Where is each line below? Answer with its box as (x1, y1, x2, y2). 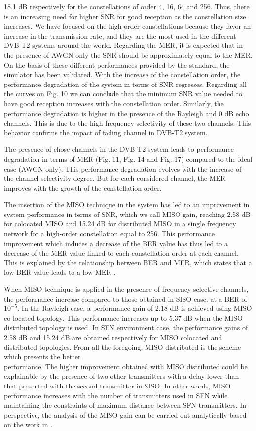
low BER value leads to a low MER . (4, 267, 116, 277)
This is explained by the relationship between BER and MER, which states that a (4, 257, 252, 267)
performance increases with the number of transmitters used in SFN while (4, 390, 228, 400)
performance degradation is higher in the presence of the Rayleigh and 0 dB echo (4, 108, 249, 118)
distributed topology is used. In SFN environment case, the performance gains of (4, 322, 248, 333)
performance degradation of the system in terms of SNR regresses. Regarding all (4, 79, 247, 89)
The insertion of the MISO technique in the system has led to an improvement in (4, 199, 250, 210)
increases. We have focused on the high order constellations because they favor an (4, 21, 251, 31)
